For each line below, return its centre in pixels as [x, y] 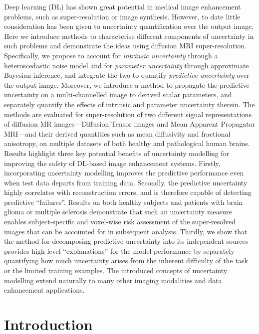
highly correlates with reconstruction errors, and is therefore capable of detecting [128, 192]
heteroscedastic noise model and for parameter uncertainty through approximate [127, 65]
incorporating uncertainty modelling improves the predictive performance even [124, 173]
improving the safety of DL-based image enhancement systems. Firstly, [112, 163]
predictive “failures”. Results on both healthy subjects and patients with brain [124, 202]
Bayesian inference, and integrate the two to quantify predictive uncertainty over [127, 75]
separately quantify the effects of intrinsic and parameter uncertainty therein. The [129, 104]
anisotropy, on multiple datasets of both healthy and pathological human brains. [127, 143]
